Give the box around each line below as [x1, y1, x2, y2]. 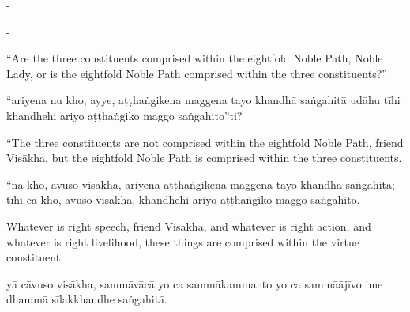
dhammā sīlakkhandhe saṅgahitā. [6, 291, 167, 307]
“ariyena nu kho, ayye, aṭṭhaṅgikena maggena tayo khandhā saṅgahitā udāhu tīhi [6, 92, 401, 108]
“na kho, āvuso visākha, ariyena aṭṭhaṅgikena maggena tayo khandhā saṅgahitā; [6, 175, 395, 192]
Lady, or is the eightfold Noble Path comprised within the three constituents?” [6, 65, 387, 81]
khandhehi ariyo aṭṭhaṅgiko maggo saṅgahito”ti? [6, 107, 243, 123]
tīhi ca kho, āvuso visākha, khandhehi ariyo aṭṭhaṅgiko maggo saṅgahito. [6, 191, 360, 208]
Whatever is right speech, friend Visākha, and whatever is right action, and [6, 217, 371, 234]
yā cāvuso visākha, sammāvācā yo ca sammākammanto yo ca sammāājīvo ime [6, 275, 383, 291]
